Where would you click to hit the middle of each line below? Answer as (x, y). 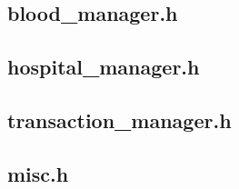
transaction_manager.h (119, 119)
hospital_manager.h (104, 67)
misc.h (38, 173)
